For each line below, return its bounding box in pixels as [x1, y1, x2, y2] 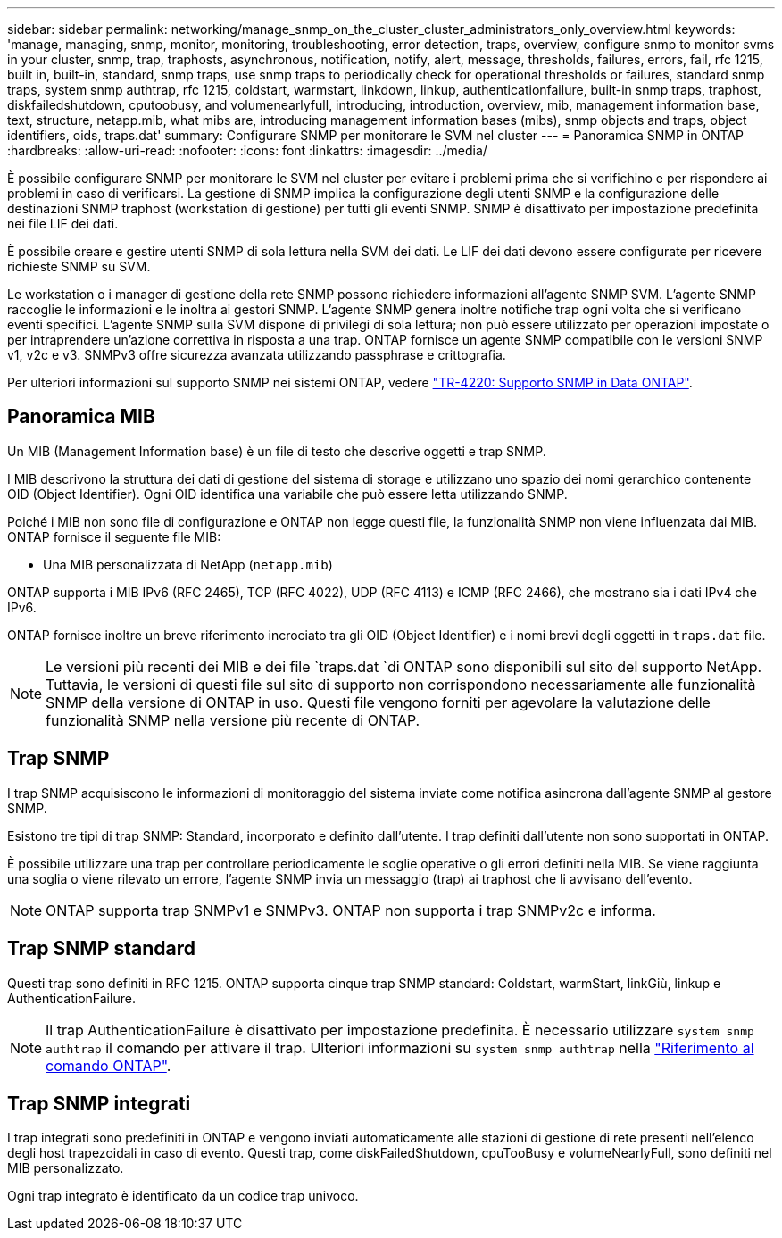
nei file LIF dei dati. [7, 216, 119, 231]
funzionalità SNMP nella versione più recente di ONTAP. [46, 710, 420, 729]
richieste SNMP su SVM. [7, 259, 151, 274]
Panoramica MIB [7, 405, 155, 428]
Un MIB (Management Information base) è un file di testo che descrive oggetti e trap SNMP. [7, 443, 546, 459]
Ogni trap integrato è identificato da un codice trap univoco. [7, 1188, 359, 1204]
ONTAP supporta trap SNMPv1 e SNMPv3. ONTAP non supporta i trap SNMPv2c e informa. [46, 901, 656, 919]
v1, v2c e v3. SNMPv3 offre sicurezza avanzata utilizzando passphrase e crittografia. [7, 347, 506, 362]
